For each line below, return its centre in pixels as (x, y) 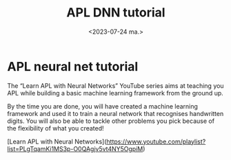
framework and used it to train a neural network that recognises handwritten (115, 113)
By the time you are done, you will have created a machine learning (103, 106)
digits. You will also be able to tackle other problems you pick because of (111, 121)
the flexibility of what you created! (56, 128)
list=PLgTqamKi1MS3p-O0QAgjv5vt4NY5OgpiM (75, 148)
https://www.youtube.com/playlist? (156, 141)
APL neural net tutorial (73, 66)
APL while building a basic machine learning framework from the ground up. (115, 93)
